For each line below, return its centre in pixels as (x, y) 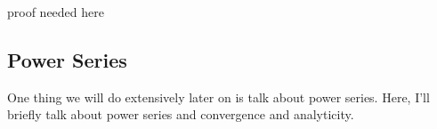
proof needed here (56, 12)
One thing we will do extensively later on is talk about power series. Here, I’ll (218, 97)
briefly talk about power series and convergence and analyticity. (181, 114)
